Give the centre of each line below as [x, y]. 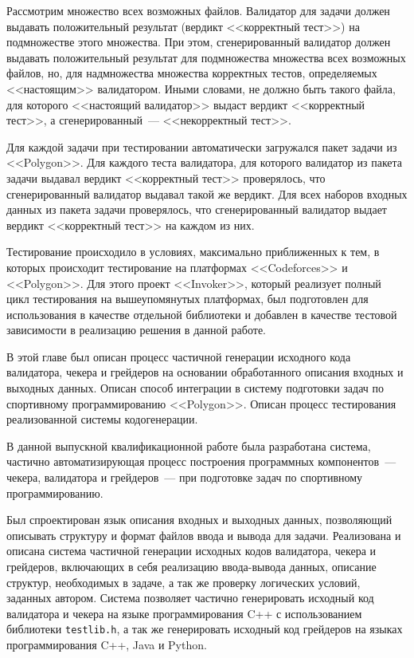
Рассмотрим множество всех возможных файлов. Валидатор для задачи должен [198, 10]
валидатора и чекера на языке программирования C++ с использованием [184, 613]
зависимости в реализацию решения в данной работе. [136, 330]
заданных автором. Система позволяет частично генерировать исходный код [190, 598]
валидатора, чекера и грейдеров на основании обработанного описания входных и [205, 372]
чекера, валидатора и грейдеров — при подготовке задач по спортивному [185, 477]
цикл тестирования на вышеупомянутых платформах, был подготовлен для [187, 299]
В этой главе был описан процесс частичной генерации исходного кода [179, 356]
